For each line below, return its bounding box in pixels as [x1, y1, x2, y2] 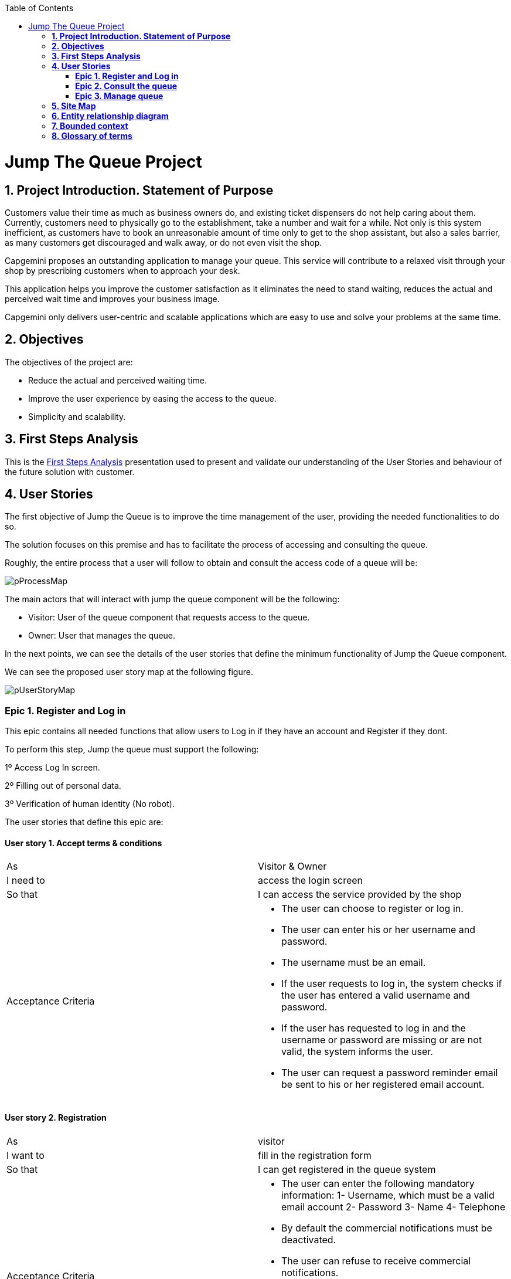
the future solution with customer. [5, 466, 135, 477]
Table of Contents [5, 3, 74, 13]
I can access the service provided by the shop [258, 888, 462, 901]
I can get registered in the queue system [258, 1163, 436, 1175]
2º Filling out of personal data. [5, 781, 121, 791]
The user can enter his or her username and [281, 924, 476, 936]
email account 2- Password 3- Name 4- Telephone [281, 1200, 506, 1213]
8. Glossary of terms [52, 131, 132, 141]
